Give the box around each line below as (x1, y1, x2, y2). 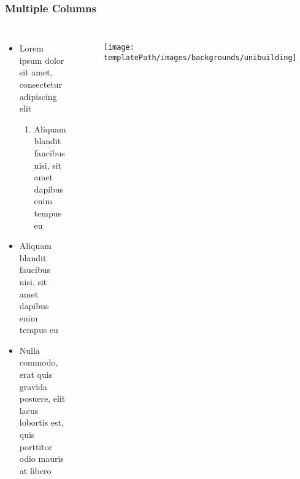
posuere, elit (19, 392, 66, 405)
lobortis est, (19, 416, 64, 429)
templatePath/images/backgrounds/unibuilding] (103, 53, 297, 62)
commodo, (19, 356, 58, 369)
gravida (19, 380, 47, 393)
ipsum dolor (19, 53, 64, 66)
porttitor (19, 440, 53, 453)
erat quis (19, 368, 53, 381)
